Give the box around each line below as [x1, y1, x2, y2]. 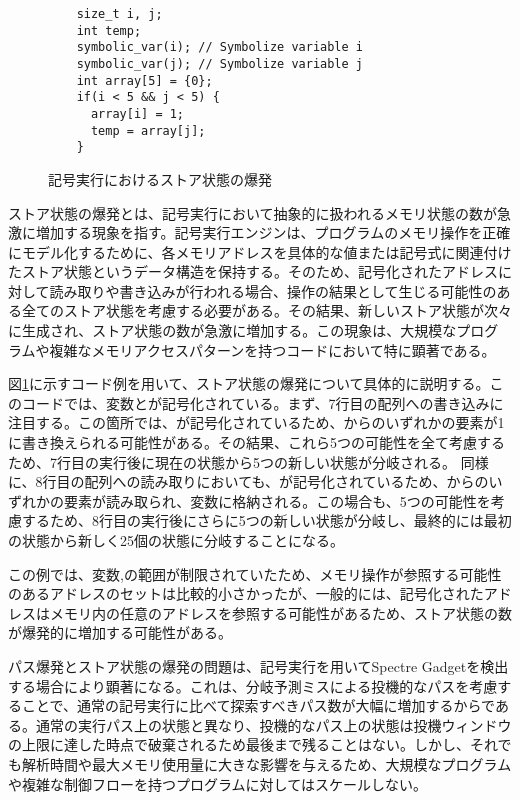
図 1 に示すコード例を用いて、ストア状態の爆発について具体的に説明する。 [8, 373, 490, 394]
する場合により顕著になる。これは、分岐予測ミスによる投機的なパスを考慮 [8, 675, 498, 696]
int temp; [76, 23, 142, 38]
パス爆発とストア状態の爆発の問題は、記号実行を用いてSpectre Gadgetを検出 [8, 655, 509, 676]
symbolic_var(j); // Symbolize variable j [76, 56, 363, 71]
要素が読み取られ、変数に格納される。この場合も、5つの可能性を [63, 490, 491, 511]
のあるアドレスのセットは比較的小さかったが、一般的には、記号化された [8, 583, 484, 604]
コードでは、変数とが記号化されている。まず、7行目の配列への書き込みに [21, 392, 504, 413]
